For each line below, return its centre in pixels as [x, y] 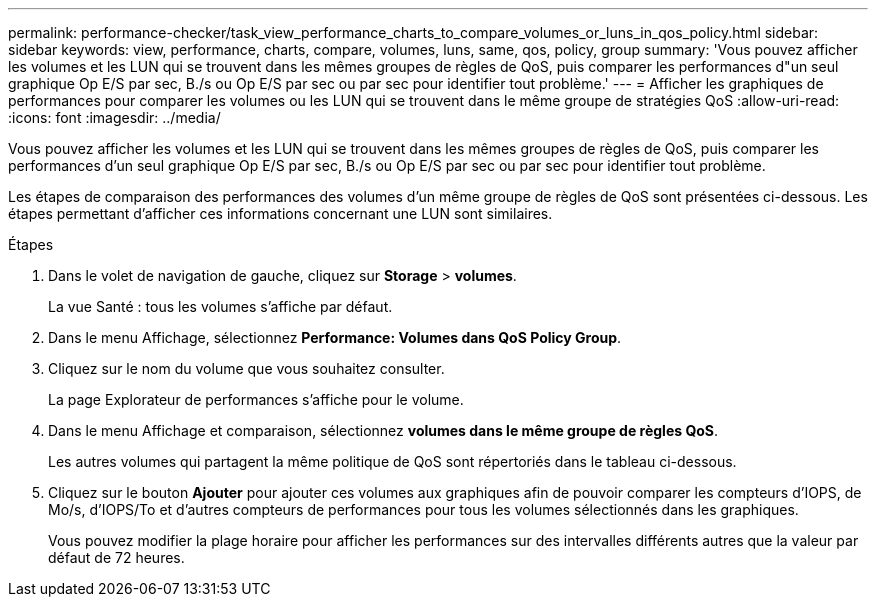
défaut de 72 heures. [116, 557]
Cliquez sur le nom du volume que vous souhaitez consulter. [246, 368]
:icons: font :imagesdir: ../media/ [114, 117]
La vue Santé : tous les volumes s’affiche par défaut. [220, 306]
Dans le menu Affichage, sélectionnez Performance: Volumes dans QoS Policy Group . [335, 337]
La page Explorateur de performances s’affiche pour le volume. [256, 399]
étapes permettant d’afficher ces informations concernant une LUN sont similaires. [280, 213]
